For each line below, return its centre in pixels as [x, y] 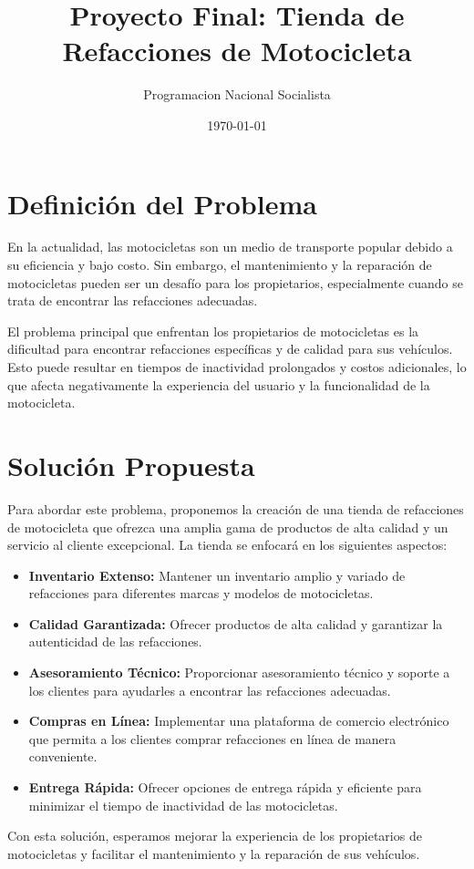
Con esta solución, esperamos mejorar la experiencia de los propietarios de [215, 836]
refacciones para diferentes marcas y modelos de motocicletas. [201, 593]
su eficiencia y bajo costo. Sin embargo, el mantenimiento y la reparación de [220, 265]
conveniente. [63, 756]
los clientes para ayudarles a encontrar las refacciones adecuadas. [210, 690]
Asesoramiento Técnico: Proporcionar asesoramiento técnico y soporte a [239, 672]
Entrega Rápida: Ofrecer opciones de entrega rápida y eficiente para [225, 787]
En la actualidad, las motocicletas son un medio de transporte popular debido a [230, 247]
